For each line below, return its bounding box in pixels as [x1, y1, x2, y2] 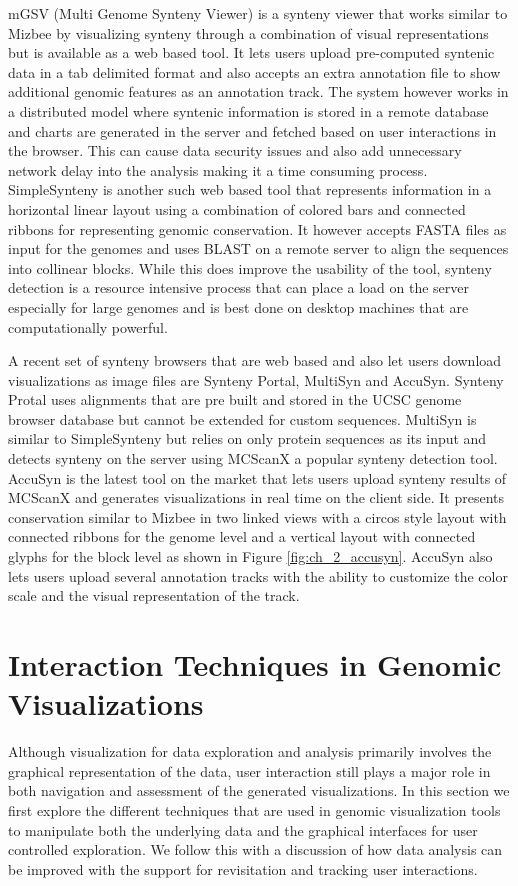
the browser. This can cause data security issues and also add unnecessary [8, 140, 462, 161]
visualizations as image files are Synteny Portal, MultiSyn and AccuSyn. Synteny [8, 369, 504, 390]
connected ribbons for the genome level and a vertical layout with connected [8, 526, 476, 547]
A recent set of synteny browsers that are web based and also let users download [8, 350, 502, 371]
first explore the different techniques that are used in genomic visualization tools [8, 799, 501, 820]
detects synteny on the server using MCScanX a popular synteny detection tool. [8, 448, 498, 469]
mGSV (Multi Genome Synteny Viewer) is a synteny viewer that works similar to [8, 3, 508, 23]
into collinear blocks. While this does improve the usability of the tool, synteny [8, 257, 492, 278]
